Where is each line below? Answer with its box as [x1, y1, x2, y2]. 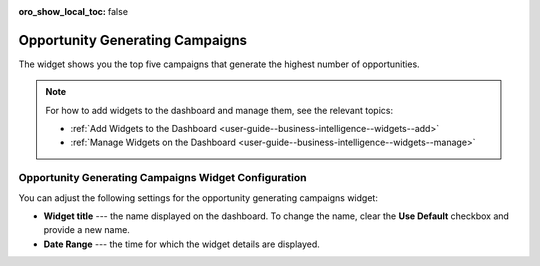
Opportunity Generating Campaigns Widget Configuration [18, 171, 307, 185]
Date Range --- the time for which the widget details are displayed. [43, 238, 320, 250]
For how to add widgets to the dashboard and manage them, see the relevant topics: [45, 104, 394, 116]
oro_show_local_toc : [18, 6, 107, 17]
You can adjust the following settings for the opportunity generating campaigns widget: [18, 191, 379, 204]
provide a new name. [43, 224, 130, 236]
